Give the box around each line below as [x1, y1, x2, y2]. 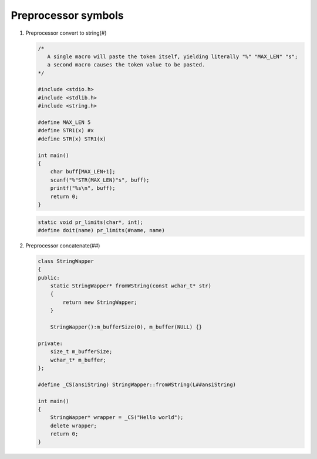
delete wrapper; [50, 422, 97, 429]
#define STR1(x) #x [38, 127, 94, 134]
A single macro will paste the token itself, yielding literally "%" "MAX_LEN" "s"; [47, 53, 298, 60]
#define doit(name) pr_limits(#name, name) [38, 227, 166, 233]
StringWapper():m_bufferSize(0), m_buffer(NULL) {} [50, 324, 203, 330]
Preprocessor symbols [11, 9, 124, 22]
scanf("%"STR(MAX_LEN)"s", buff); [50, 176, 150, 183]
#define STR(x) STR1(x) [38, 135, 107, 142]
